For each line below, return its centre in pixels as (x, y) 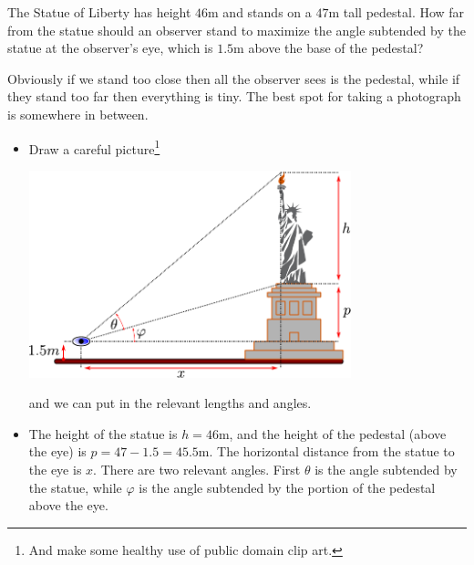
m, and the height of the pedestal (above (332, 433)
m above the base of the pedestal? (329, 48)
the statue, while (75, 487)
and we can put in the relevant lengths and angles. (170, 403)
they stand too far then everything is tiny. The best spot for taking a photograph (234, 96)
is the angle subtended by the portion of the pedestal (287, 487)
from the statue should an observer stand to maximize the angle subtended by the (237, 30)
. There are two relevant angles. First (197, 469)
